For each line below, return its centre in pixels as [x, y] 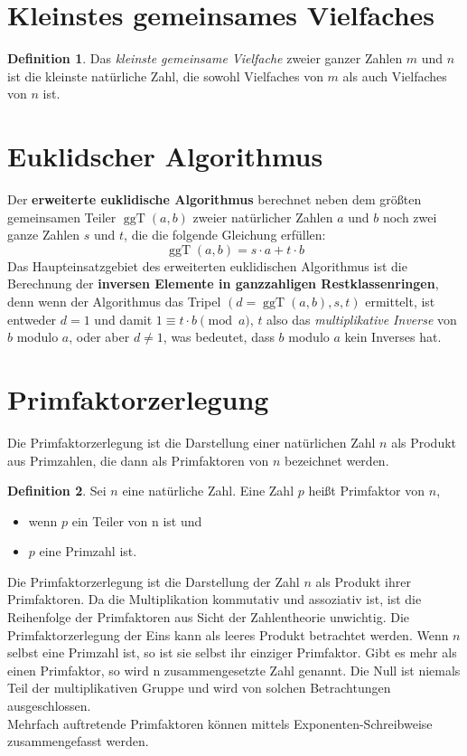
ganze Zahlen [44, 235]
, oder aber [99, 337]
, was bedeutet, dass [219, 337]
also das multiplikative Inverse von [362, 319]
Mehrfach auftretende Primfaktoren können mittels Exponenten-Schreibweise [220, 723]
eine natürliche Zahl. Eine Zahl [208, 491]
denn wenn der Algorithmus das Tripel [114, 301]
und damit [123, 319]
